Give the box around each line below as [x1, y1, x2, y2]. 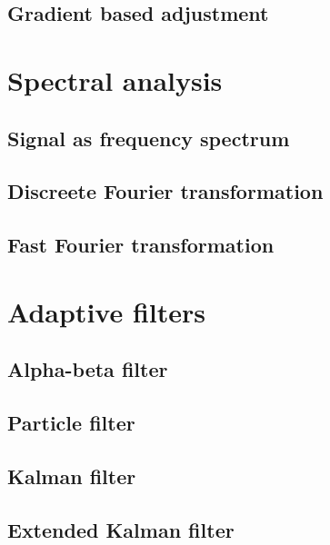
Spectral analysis [7, 61, 223, 98]
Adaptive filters [7, 292, 205, 330]
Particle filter [7, 409, 135, 437]
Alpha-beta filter [7, 355, 168, 383]
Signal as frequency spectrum [7, 124, 290, 152]
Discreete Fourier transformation [7, 177, 324, 205]
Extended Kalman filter [7, 515, 235, 543]
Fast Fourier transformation [7, 231, 275, 259]
